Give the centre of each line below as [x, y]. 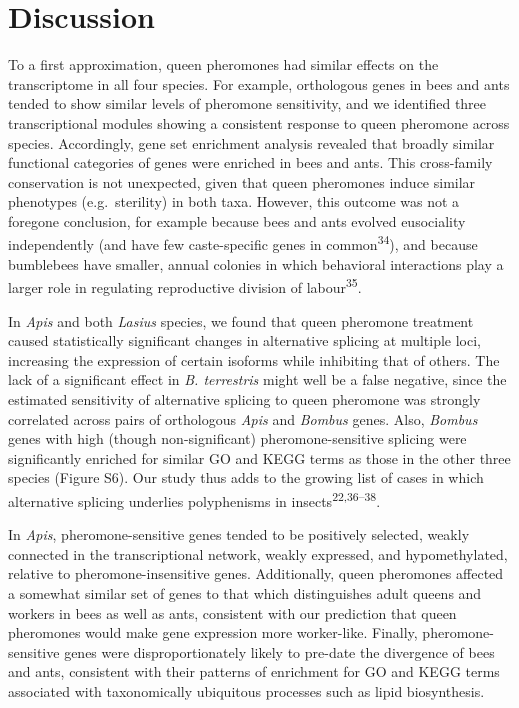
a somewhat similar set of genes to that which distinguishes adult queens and [245, 592]
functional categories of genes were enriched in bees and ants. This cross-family [250, 162]
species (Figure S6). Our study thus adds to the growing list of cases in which [246, 477]
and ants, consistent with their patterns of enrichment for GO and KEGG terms [254, 671]
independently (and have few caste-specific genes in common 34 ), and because [243, 243]
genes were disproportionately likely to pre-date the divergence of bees [279, 651]
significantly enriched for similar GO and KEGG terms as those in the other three [259, 457]
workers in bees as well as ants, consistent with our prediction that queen [232, 612]
